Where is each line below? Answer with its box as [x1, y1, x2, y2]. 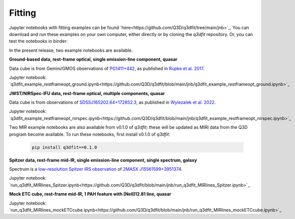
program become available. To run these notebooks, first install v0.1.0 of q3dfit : [9, 131, 170, 137]
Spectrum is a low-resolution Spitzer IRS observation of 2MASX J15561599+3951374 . [9, 166, 183, 172]
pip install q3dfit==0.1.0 [32, 144, 97, 150]
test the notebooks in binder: [9, 38, 68, 44]
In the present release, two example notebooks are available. [9, 47, 133, 53]
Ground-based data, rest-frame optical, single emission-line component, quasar [9, 57, 178, 63]
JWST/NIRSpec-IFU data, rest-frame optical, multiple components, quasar [9, 90, 165, 96]
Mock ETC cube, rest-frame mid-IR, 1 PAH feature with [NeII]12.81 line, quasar [9, 191, 171, 197]
